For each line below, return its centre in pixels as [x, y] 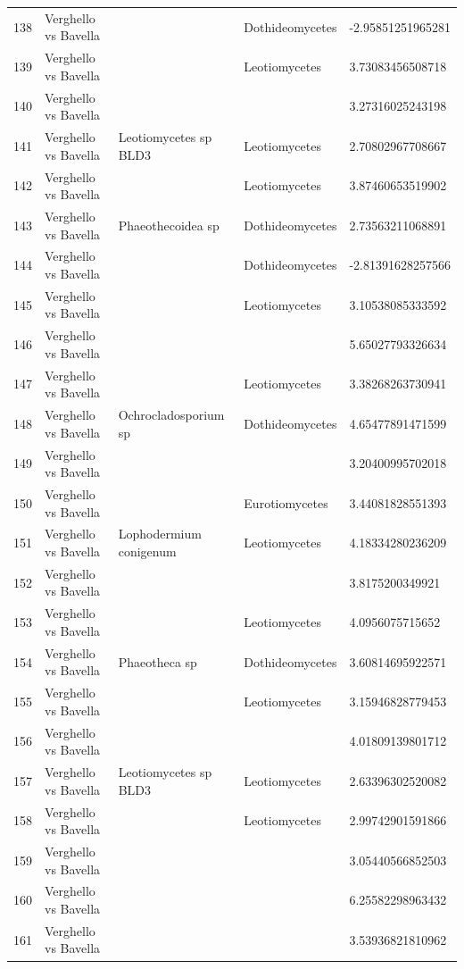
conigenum [147, 551]
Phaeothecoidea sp [169, 225]
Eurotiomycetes [286, 502]
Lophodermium [160, 534]
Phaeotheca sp [157, 661]
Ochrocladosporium [171, 415]
